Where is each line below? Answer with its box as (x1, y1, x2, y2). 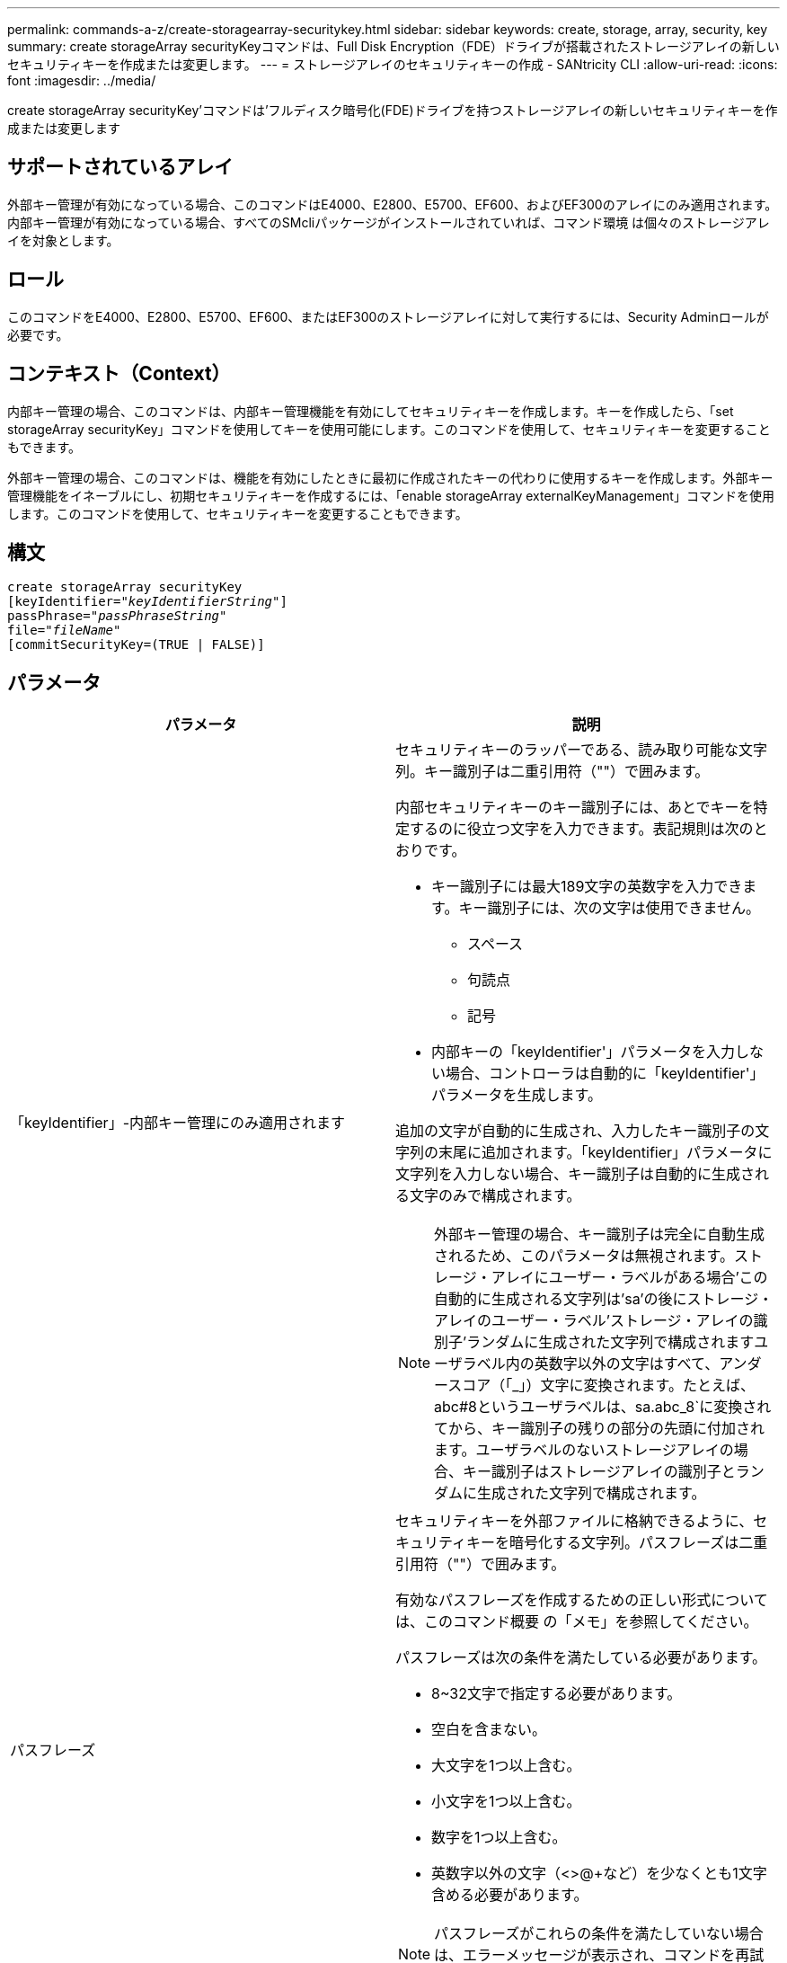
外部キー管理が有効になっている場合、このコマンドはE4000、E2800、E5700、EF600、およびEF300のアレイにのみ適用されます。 (7, 196, 778, 212)
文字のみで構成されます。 (410, 1186, 581, 1205)
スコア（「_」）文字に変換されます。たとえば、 (447, 1376, 755, 1395)
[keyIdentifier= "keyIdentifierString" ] (7, 594, 287, 609)
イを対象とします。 (7, 232, 119, 248)
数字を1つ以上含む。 (431, 1828, 567, 1847)
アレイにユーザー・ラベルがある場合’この (491, 1268, 768, 1287)
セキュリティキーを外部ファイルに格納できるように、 (395, 1512, 754, 1531)
